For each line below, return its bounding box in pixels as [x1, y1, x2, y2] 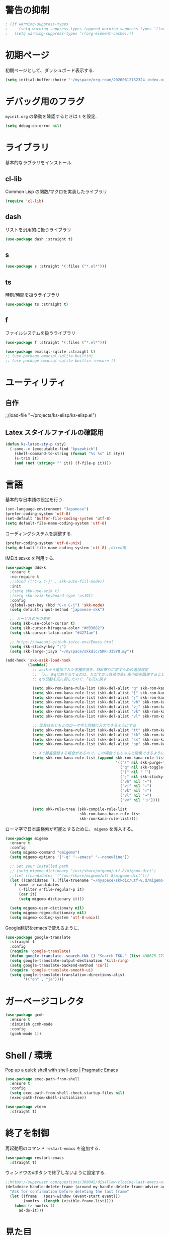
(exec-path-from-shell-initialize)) [10, 1095, 87, 1100]
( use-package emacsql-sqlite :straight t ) [5, 349, 96, 354]
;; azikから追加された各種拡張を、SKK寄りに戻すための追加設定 [32, 667, 148, 673]
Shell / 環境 [5, 1050, 52, 1061]
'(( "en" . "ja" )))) [23, 977, 64, 982]
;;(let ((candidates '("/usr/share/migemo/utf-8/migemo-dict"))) [10, 873, 150, 878]
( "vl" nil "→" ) [120, 793, 152, 798]
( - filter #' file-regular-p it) [18, 887, 84, 892]
